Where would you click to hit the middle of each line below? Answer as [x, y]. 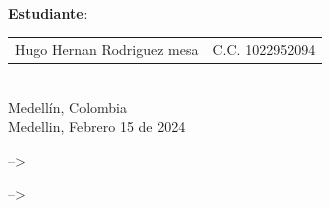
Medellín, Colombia [68, 106]
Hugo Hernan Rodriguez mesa [107, 48]
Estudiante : [48, 12]
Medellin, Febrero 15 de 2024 [97, 126]
